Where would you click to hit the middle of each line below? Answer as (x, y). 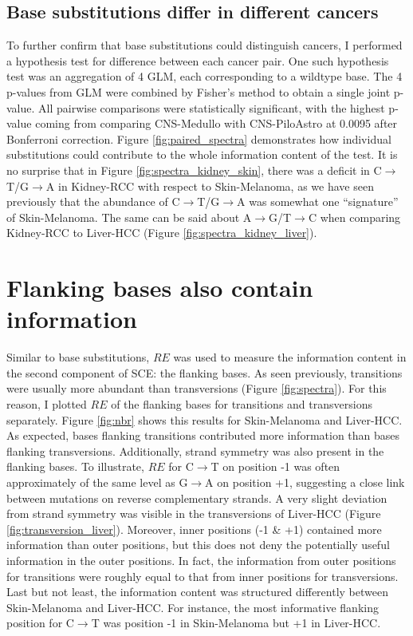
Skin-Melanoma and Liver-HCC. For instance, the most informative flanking (193, 607)
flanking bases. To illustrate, (75, 466)
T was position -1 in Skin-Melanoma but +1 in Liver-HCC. (236, 623)
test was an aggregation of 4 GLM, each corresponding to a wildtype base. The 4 (205, 76)
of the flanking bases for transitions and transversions (242, 404)
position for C (40, 623)
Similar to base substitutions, (78, 357)
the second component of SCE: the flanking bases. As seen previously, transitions (205, 372)
